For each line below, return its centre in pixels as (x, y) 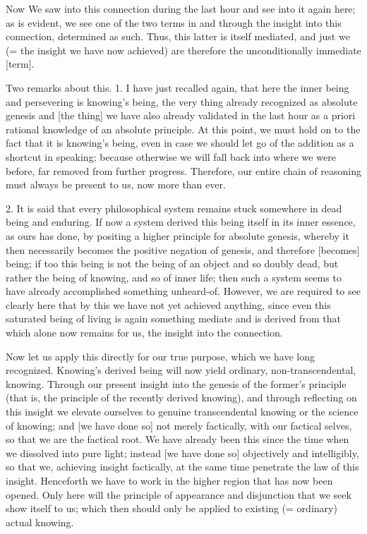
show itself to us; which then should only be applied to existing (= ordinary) (172, 508)
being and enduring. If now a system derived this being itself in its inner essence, (181, 222)
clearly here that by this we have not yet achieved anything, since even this (168, 304)
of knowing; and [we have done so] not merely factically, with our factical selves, (179, 425)
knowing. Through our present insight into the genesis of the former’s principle (176, 383)
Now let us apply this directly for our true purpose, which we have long (160, 356)
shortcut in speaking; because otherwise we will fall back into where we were (171, 156)
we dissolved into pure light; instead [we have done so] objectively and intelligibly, (182, 453)
